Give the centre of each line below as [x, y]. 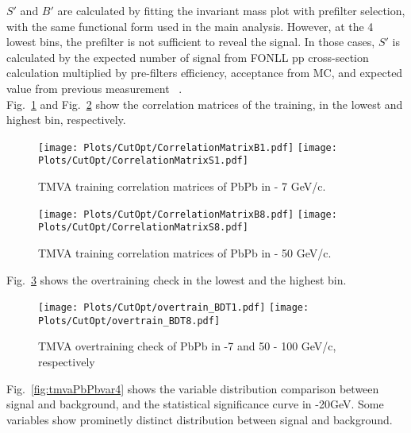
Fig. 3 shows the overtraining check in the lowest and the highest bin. [177, 279]
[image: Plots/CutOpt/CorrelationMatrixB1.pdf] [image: [188, 147]
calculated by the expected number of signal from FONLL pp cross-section [188, 57]
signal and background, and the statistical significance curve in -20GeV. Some [195, 404]
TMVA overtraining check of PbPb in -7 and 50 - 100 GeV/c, [187, 346]
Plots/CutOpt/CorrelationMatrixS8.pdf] [143, 228]
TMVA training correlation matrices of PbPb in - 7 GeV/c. [182, 186]
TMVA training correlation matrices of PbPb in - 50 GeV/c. [185, 252]
